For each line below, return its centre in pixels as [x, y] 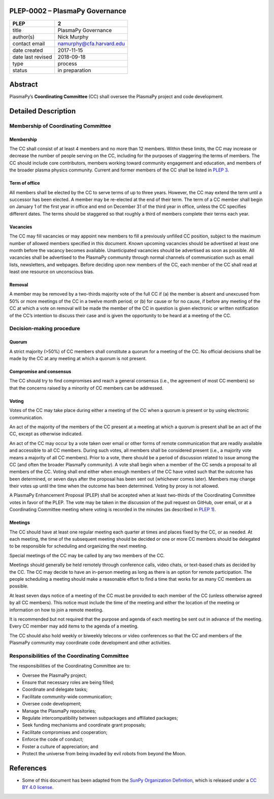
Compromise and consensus [40, 371]
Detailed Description [43, 111]
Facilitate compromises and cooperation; [65, 732]
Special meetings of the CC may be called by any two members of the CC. [87, 555]
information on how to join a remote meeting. [56, 610]
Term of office [25, 183]
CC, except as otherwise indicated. [46, 434]
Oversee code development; [52, 704]
